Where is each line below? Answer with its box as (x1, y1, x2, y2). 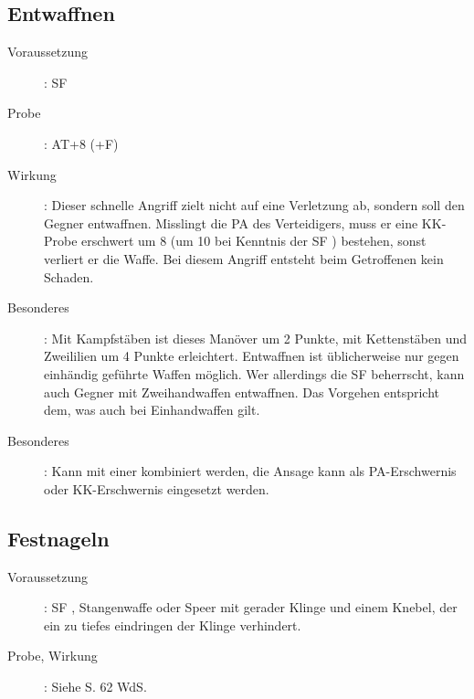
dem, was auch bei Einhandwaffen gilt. (44, 400, 260, 419)
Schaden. (44, 267, 94, 286)
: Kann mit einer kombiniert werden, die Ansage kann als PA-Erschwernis (44, 461, 457, 481)
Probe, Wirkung (7, 646, 98, 665)
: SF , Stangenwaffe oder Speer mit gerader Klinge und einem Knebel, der (44, 598, 458, 617)
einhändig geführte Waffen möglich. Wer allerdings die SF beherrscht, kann (44, 364, 465, 383)
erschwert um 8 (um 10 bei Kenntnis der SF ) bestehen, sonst (81, 231, 427, 250)
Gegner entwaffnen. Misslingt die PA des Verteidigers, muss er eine (44, 213, 418, 232)
